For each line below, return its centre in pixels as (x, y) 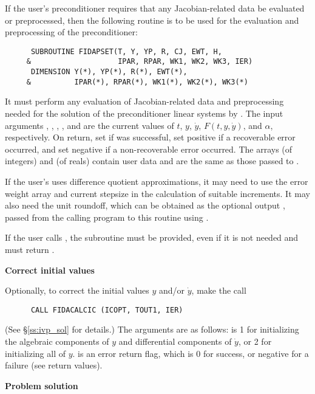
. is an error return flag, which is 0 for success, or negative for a (191, 353)
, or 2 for (255, 341)
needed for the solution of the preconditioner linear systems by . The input (144, 113)
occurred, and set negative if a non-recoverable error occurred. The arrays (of (149, 149)
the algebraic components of (57, 341)
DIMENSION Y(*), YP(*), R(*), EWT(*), (109, 72)
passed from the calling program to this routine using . (107, 217)
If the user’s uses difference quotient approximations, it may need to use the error (157, 181)
